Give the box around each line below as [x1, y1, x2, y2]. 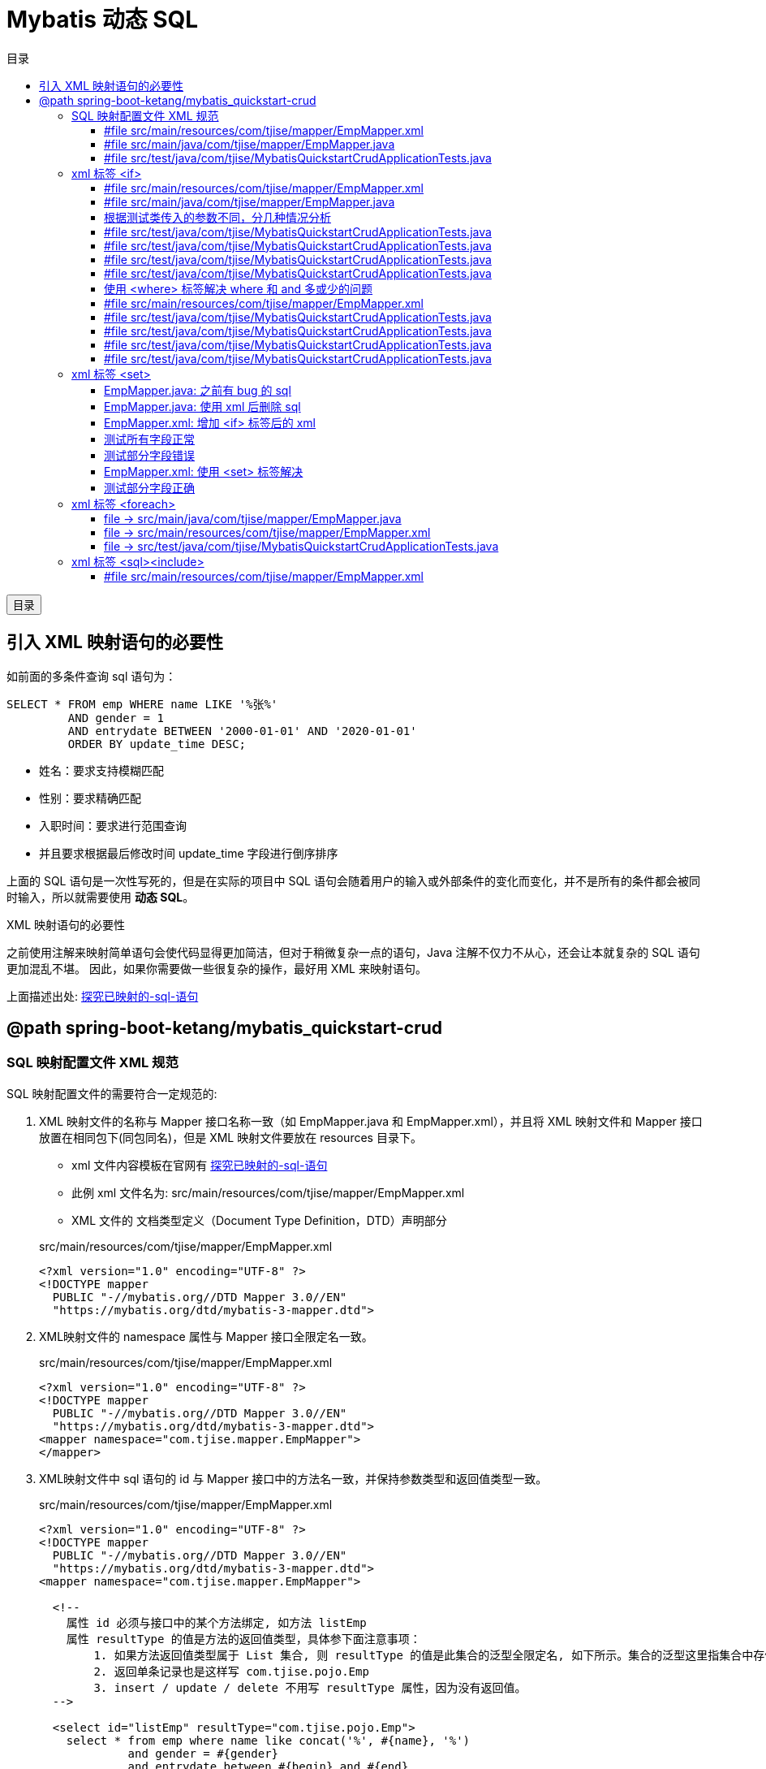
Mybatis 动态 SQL [6, 6, 199, 33]
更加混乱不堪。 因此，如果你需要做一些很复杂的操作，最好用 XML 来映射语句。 [6, 961, 427, 975]
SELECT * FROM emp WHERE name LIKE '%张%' [6, 697, 278, 711]
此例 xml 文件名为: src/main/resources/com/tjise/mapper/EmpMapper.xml [71, 1185, 465, 1200]
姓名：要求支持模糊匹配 [39, 763, 164, 777]
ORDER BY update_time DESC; [67, 737, 247, 750]
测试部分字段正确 [104, 480, 195, 495]
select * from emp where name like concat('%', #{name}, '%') [66, 1733, 471, 1747]
